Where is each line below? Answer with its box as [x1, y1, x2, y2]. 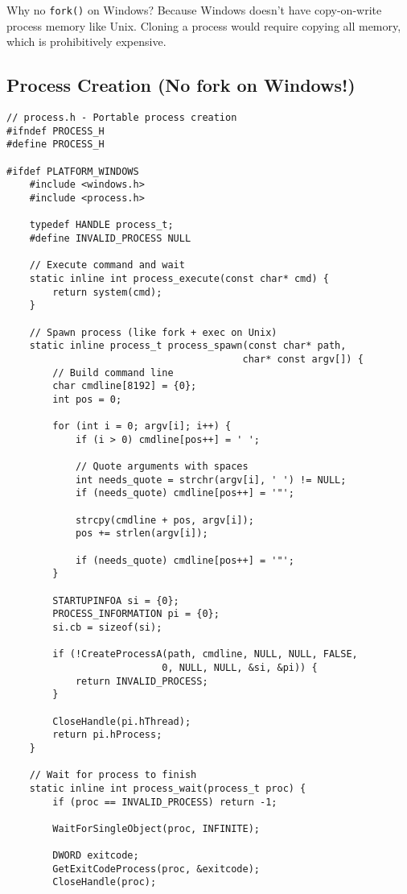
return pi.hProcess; [52, 729, 162, 741]
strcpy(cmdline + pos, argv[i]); [75, 514, 254, 526]
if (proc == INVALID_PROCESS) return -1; [52, 796, 277, 808]
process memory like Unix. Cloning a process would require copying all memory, [6, 17, 401, 34]
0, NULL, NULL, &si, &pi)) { [162, 661, 318, 673]
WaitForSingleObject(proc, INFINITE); [52, 822, 260, 834]
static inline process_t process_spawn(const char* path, [29, 340, 347, 352]
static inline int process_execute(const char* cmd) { [29, 272, 329, 284]
